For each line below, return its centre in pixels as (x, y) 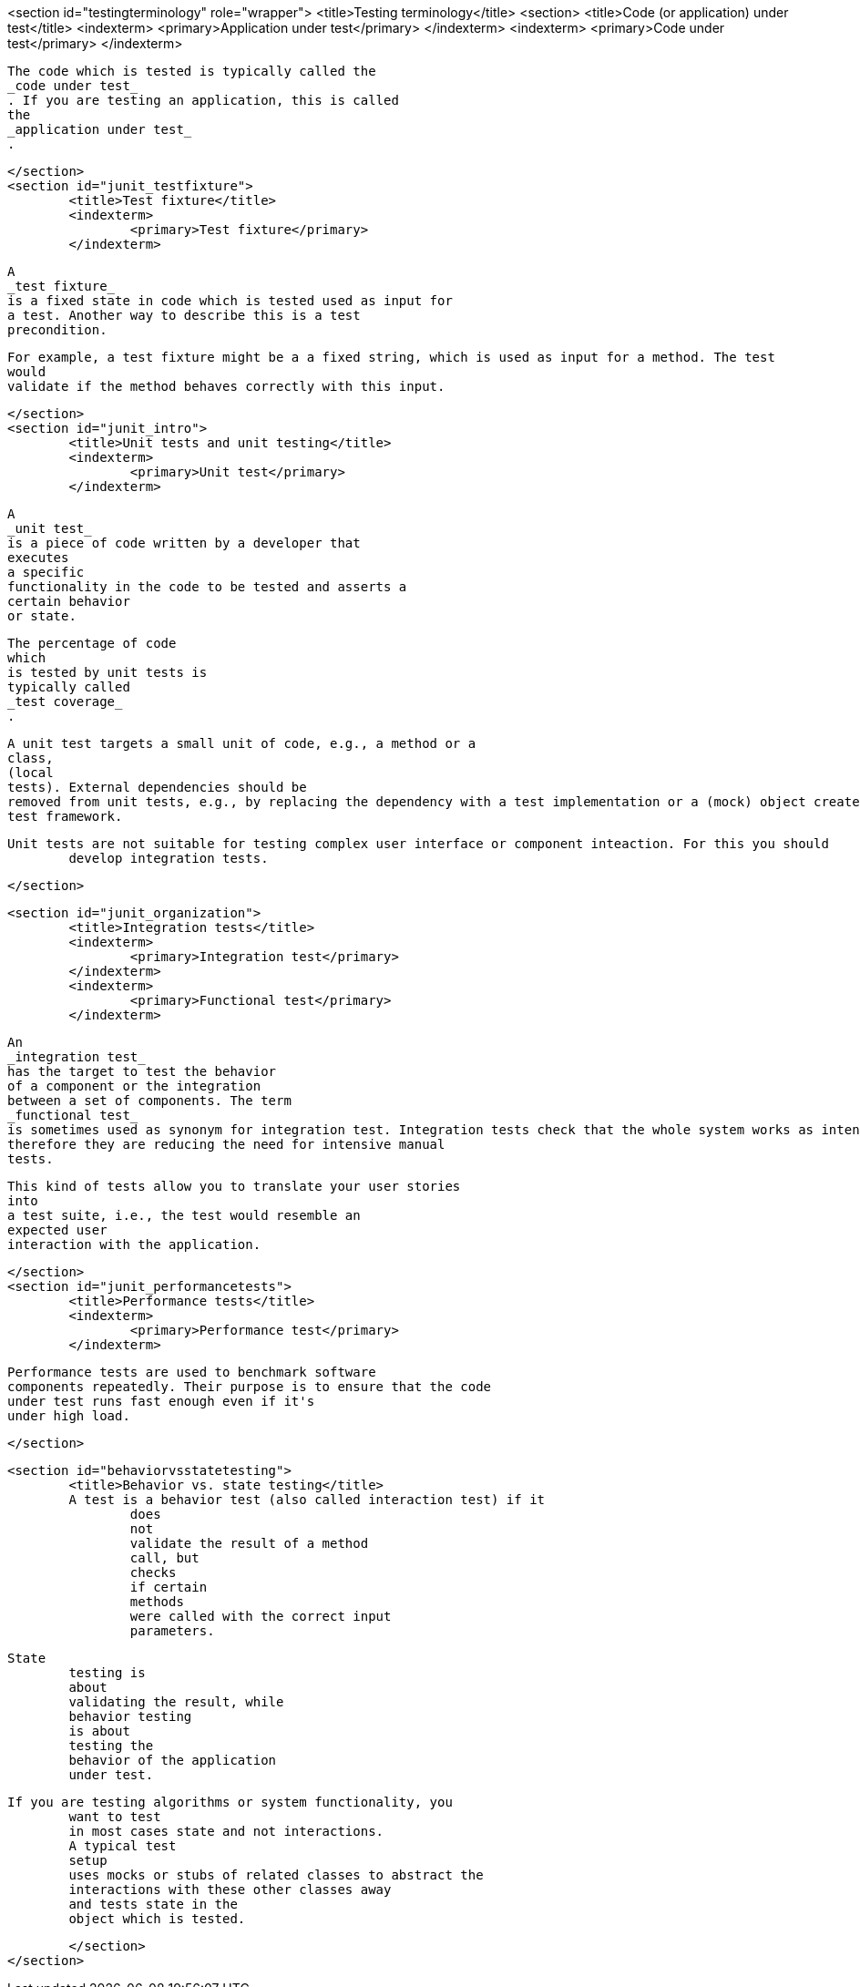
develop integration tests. (169, 858)
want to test (115, 1817)
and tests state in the (153, 1904)
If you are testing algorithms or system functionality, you (230, 1802)
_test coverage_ (65, 702)
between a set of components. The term (149, 1101)
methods (157, 1602)
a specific (46, 572)
